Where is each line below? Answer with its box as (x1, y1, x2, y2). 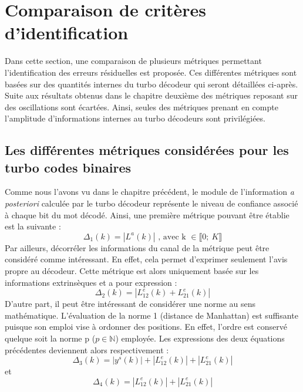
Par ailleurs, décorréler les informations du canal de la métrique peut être (5, 241, 270, 254)
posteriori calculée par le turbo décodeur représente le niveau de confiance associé (5, 197, 298, 209)
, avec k (158, 232, 186, 241)
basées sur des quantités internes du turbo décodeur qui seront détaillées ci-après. (5, 77, 298, 90)
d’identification (5, 21, 129, 45)
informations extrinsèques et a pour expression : (5, 276, 177, 288)
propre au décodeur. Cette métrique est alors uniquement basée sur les (5, 265, 259, 277)
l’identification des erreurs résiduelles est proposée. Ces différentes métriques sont (5, 66, 297, 78)
